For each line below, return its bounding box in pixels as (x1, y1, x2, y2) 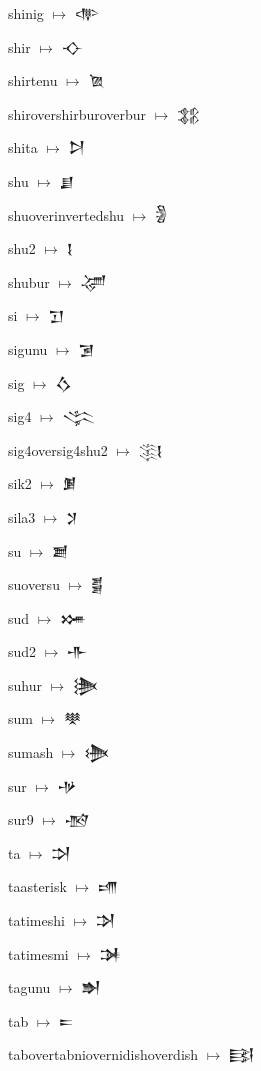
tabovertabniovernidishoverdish (8, 1044, 199, 1065)
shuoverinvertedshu (8, 204, 125, 225)
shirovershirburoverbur (8, 103, 147, 124)
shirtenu (8, 70, 58, 91)
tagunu (8, 977, 51, 998)
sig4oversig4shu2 (8, 439, 108, 460)
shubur (8, 271, 50, 292)
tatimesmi (8, 943, 69, 964)
